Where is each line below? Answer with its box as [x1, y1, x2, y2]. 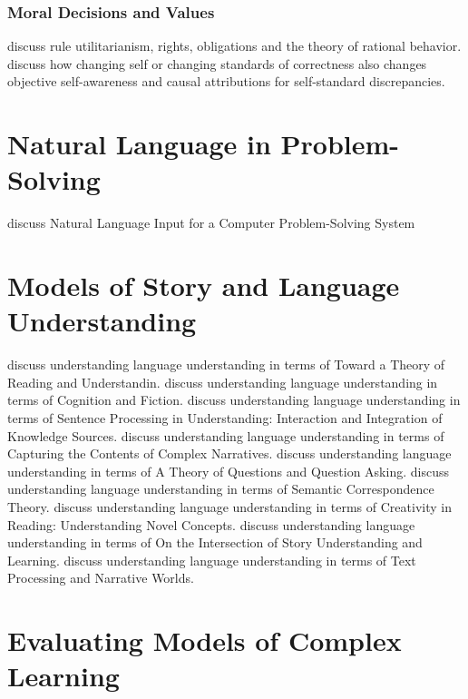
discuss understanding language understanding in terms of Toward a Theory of [7, 355, 445, 374]
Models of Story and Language [7, 267, 400, 304]
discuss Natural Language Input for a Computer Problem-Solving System [7, 213, 415, 232]
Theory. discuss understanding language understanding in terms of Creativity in [7, 497, 452, 516]
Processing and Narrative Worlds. [7, 568, 194, 587]
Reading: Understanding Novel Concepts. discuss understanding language [7, 515, 415, 534]
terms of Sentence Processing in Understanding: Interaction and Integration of [7, 409, 443, 427]
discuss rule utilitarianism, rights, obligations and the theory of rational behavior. [7, 36, 462, 55]
